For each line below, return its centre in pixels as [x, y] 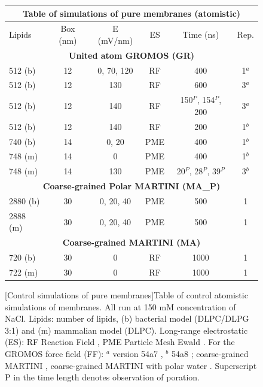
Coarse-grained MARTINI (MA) [131, 242]
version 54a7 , [138, 353]
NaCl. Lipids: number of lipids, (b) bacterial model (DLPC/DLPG [127, 318]
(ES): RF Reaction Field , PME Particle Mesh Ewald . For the [120, 342]
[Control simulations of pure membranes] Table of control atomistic [126, 295]
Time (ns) [201, 34]
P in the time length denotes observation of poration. [102, 377]
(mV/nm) [115, 40]
